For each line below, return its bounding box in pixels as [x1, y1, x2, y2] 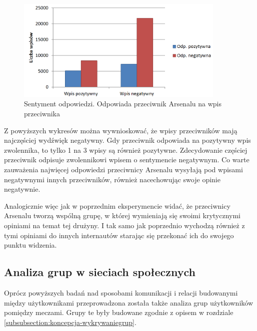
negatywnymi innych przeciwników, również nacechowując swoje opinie [4, 174, 220, 184]
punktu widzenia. [4, 240, 57, 250]
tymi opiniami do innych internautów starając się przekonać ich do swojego [4, 230, 234, 240]
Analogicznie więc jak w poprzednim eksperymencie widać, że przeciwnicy [4, 200, 230, 211]
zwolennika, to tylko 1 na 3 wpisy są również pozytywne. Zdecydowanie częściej [4, 144, 247, 155]
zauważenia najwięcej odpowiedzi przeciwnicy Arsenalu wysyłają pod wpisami [4, 164, 243, 174]
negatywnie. [4, 184, 40, 194]
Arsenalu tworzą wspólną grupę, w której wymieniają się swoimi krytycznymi [4, 210, 240, 221]
